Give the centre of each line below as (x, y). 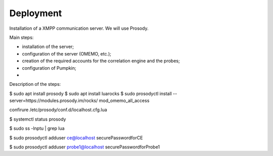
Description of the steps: (35, 84)
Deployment (36, 13)
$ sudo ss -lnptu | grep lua (37, 128)
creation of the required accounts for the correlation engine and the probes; (101, 61)
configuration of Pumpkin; (49, 68)
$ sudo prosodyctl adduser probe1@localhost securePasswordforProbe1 (85, 147)
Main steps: (21, 37)
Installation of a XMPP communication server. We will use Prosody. (79, 28)
